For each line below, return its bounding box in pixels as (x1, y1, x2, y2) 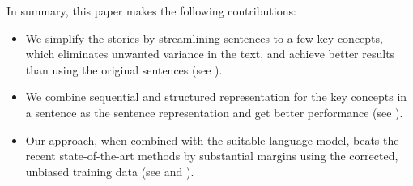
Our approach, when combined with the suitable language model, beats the (25, 131, 399, 148)
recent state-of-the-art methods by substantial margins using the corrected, (25, 147, 398, 164)
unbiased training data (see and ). (25, 163, 194, 180)
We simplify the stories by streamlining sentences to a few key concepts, (25, 29, 383, 46)
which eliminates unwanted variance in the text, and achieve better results (25, 45, 395, 62)
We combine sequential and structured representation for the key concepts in (25, 88, 407, 105)
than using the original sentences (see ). (25, 61, 223, 78)
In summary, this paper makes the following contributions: (6, 2, 296, 19)
